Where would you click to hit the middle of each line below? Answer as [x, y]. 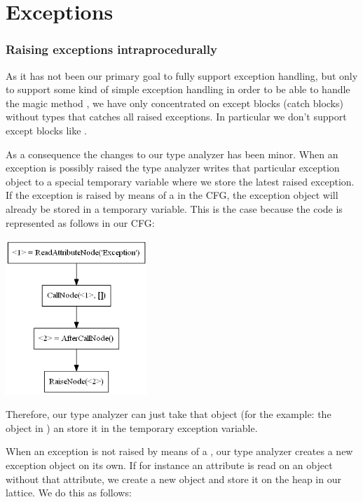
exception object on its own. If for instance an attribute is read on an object [169, 465]
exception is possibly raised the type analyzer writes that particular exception [173, 168]
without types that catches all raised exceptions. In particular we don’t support [176, 117]
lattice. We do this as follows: [69, 493]
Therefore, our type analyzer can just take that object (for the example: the [169, 414]
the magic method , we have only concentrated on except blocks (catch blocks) [174, 103]
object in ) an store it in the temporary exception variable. [132, 427]
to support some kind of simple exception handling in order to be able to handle [178, 89]
